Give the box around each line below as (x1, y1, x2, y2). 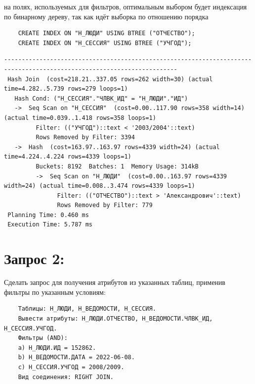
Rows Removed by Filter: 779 (57, 202, 153, 209)
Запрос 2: (4, 248, 65, 269)
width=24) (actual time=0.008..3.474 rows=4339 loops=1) (4, 182, 195, 190)
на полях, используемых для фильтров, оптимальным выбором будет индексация (4, 1, 247, 11)
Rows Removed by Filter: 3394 (36, 134, 135, 141)
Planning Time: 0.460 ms (7, 211, 89, 219)
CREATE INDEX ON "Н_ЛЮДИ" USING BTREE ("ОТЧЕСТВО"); (18, 30, 195, 37)
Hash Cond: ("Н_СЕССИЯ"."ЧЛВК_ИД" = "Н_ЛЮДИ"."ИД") (14, 95, 188, 102)
